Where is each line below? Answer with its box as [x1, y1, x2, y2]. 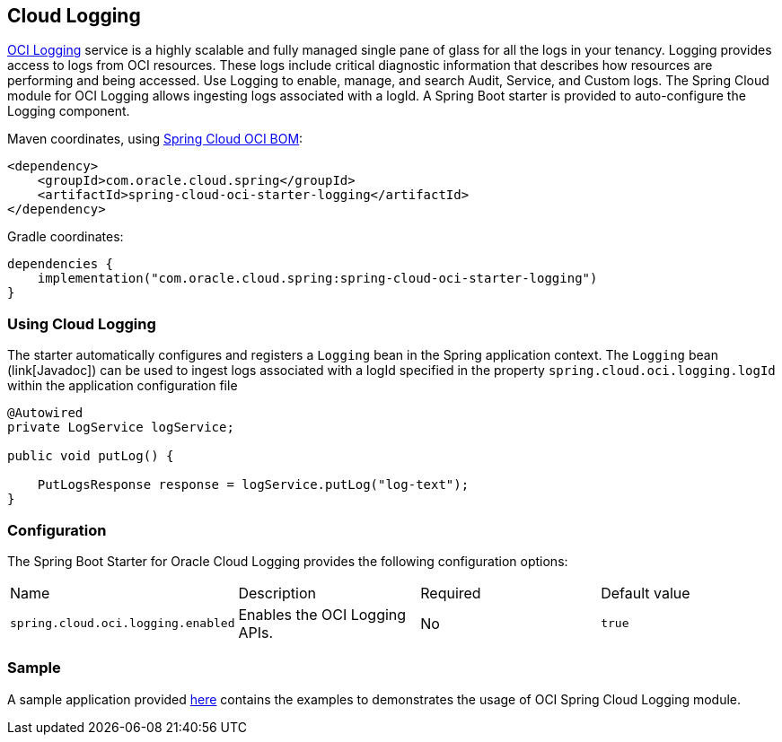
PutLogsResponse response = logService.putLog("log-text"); [37, 477, 470, 493]
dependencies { [7, 257, 114, 272]
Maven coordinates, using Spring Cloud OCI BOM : [7, 131, 303, 147]
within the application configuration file [7, 378, 238, 394]
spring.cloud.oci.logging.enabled [10, 616, 235, 631]
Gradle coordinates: [7, 229, 124, 245]
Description [238, 583, 316, 602]
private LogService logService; [7, 420, 234, 435]
